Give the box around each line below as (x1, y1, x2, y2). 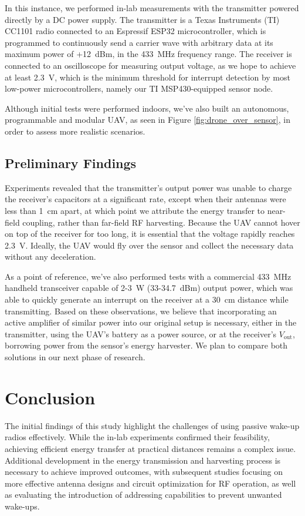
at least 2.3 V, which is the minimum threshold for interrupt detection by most (5, 71, 290, 83)
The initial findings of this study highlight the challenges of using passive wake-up (5, 419, 300, 431)
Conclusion (5, 385, 96, 409)
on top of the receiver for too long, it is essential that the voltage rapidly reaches (5, 227, 295, 240)
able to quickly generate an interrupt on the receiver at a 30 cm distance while (5, 293, 289, 306)
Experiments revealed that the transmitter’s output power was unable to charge (5, 181, 292, 193)
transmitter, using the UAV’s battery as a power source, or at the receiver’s (5, 327, 277, 340)
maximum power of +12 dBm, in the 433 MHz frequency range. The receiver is (5, 48, 292, 60)
